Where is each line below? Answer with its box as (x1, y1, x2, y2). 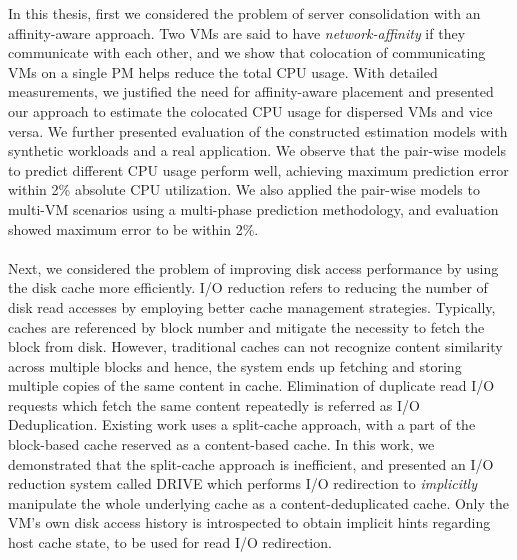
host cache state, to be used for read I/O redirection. (8, 532, 332, 553)
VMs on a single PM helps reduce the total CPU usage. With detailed (8, 61, 438, 82)
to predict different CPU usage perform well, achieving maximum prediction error (8, 159, 509, 180)
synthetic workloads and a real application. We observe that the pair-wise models (8, 140, 506, 161)
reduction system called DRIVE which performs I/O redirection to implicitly (8, 473, 478, 494)
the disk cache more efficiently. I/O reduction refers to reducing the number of (8, 277, 488, 298)
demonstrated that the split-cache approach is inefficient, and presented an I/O (8, 453, 494, 474)
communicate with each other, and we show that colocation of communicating (8, 42, 486, 63)
